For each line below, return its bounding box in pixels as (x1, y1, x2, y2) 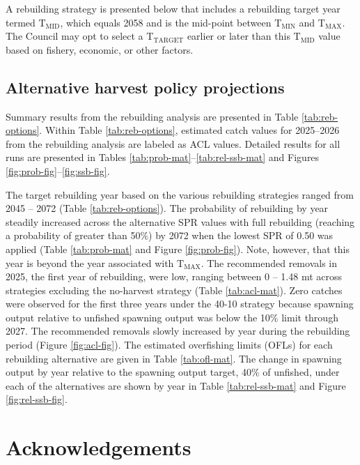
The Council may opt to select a (6, 29, 143, 43)
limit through (281, 310, 338, 324)
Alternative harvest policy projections (6, 76, 285, 98)
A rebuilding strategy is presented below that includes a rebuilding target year (6, 1, 341, 15)
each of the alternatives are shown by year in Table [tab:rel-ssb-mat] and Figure (6, 378, 346, 392)
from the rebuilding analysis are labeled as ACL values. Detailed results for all (6, 136, 341, 151)
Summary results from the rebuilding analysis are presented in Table (6, 109, 299, 123)
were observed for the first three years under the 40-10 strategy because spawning (6, 296, 354, 311)
